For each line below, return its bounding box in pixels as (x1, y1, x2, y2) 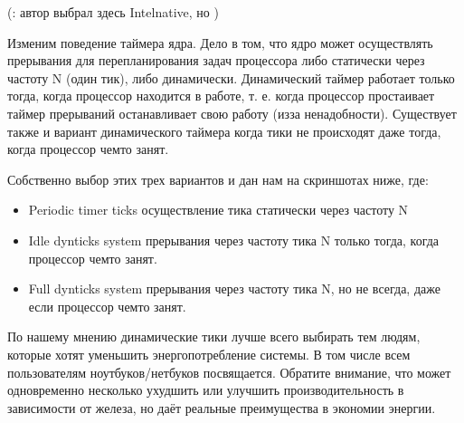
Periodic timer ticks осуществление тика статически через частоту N (28, 200, 409, 219)
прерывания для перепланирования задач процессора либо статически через (7, 51, 425, 70)
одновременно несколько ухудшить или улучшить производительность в (7, 380, 404, 399)
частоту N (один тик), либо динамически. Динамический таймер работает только (7, 68, 455, 87)
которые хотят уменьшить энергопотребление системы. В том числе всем (7, 344, 411, 363)
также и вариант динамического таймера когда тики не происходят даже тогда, (7, 121, 441, 140)
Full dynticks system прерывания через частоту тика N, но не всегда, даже (28, 279, 440, 298)
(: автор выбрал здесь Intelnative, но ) (7, 3, 219, 21)
